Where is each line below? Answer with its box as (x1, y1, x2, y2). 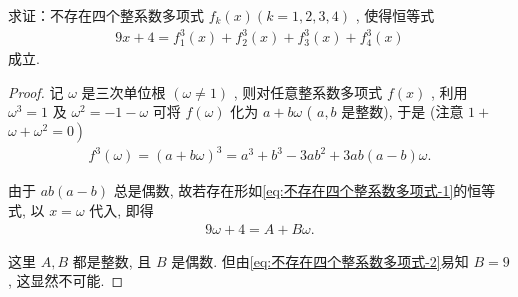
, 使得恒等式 (355, 5, 435, 25)
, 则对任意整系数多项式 (233, 81, 383, 102)
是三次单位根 (81, 81, 166, 102)
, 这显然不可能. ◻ (8, 270, 124, 291)
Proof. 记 (8, 81, 64, 102)
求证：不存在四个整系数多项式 (8, 5, 204, 25)
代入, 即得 (89, 200, 154, 221)
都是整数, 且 (72, 250, 152, 271)
